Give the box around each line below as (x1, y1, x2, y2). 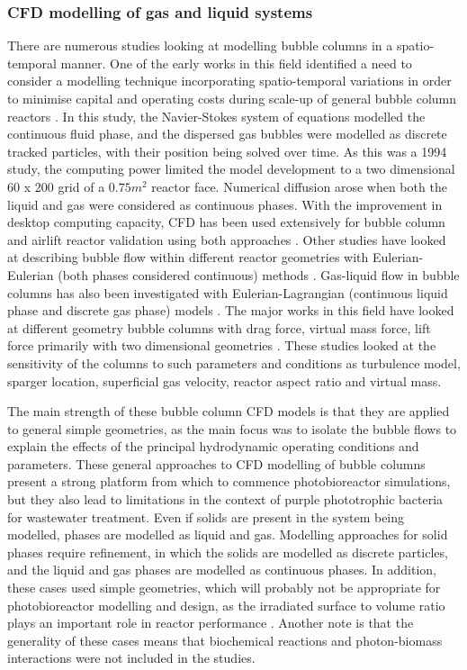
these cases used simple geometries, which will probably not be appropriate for (7, 578, 441, 597)
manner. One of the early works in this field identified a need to (60, 53, 412, 72)
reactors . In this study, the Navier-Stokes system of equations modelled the (7, 106, 426, 125)
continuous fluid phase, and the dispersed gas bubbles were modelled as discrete (7, 124, 447, 143)
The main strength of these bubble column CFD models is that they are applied (7, 402, 450, 421)
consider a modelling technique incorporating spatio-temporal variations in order (7, 71, 452, 90)
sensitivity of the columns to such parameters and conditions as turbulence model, (7, 353, 461, 372)
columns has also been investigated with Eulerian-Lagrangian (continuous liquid (7, 283, 448, 302)
